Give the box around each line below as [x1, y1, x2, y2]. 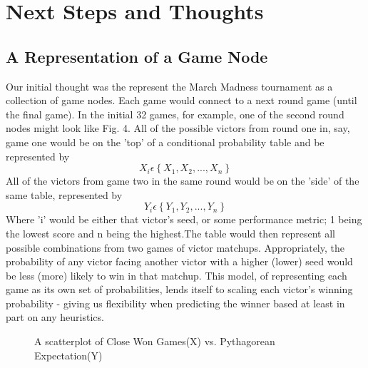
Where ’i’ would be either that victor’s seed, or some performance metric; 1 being [6, 212, 362, 227]
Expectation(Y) [34, 347, 103, 362]
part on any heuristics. [6, 310, 104, 324]
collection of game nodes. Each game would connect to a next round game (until [6, 93, 357, 108]
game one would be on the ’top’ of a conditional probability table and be [6, 134, 324, 149]
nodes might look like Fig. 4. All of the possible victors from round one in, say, [6, 121, 350, 136]
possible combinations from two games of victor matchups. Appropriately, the [6, 240, 344, 255]
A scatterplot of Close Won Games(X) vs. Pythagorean [34, 334, 275, 349]
